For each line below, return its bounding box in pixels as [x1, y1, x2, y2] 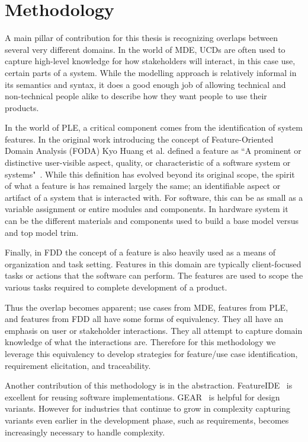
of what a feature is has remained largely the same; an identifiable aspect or [5, 179, 281, 192]
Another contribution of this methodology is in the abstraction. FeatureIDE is [5, 379, 293, 392]
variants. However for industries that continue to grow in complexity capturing [5, 402, 290, 415]
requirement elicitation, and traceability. [5, 359, 151, 371]
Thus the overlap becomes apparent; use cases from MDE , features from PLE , [5, 301, 288, 313]
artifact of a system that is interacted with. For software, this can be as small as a [5, 191, 303, 203]
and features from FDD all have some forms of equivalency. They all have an [5, 312, 283, 325]
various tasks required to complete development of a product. [5, 281, 227, 293]
